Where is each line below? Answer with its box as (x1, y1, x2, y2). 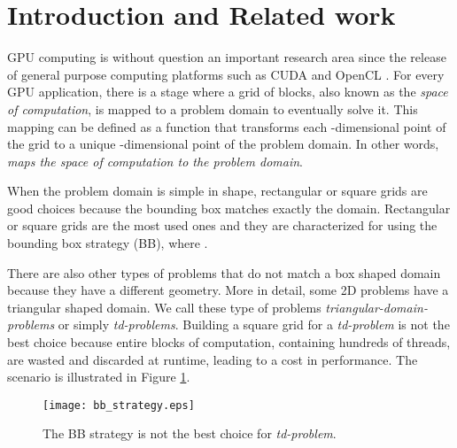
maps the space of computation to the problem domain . (7, 151, 303, 170)
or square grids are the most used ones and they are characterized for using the (7, 216, 438, 235)
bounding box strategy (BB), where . (7, 234, 208, 252)
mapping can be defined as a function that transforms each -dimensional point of (7, 117, 446, 135)
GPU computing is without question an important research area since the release (7, 48, 446, 66)
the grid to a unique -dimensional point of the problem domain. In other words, (7, 135, 439, 153)
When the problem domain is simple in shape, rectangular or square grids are (7, 182, 428, 200)
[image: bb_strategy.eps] (43, 398, 195, 412)
